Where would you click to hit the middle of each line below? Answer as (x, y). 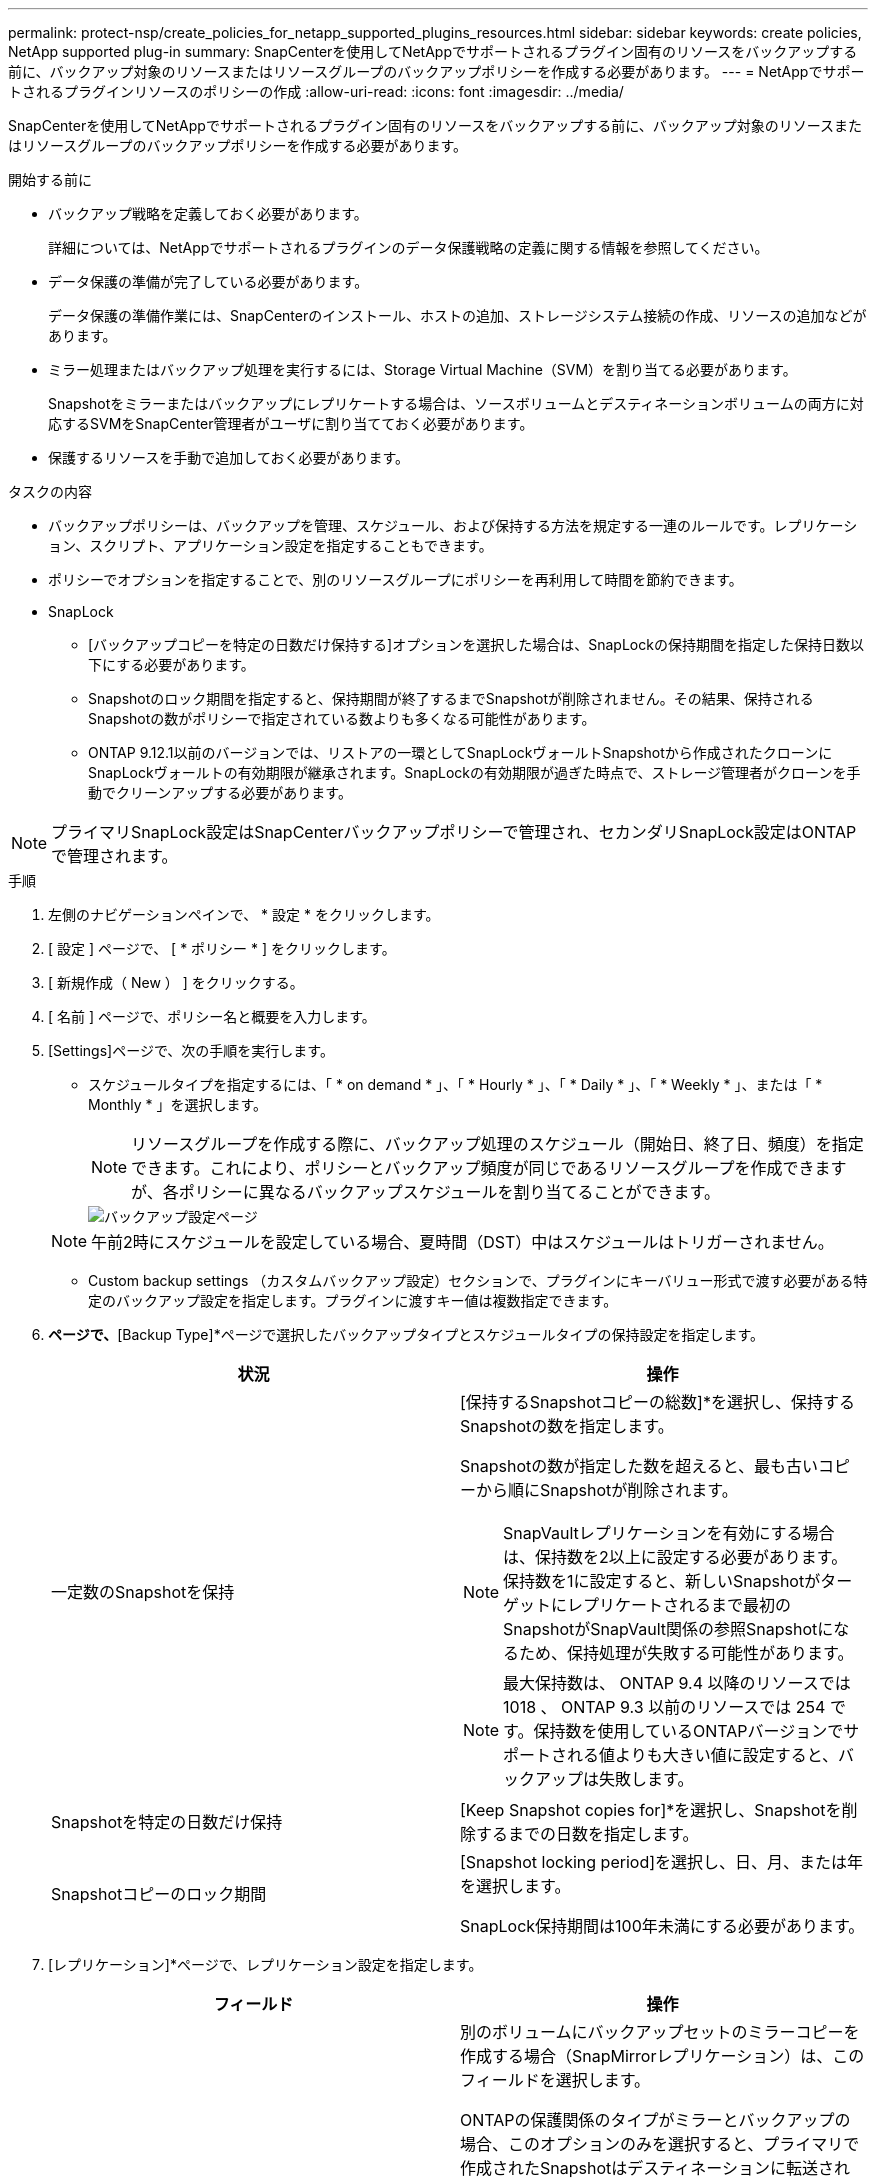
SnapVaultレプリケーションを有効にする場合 (669, 1533)
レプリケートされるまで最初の (679, 1605)
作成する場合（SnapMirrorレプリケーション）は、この (662, 2056)
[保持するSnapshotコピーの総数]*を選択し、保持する (657, 1402)
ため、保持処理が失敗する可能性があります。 (686, 1653)
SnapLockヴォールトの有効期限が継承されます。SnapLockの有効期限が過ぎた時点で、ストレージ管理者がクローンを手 (474, 772)
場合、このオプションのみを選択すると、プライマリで (660, 2144)
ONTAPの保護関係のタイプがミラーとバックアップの (655, 2120)
